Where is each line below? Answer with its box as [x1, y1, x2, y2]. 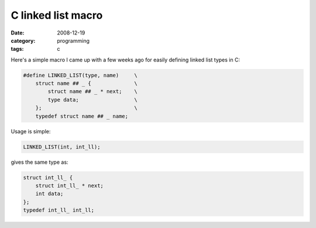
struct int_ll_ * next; [35, 182, 104, 189]
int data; [35, 191, 64, 197]
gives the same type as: [11, 158, 68, 165]
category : [11, 37, 36, 44]
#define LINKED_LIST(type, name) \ [23, 72, 138, 78]
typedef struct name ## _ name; [35, 113, 129, 119]
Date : [11, 29, 25, 36]
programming [57, 37, 90, 44]
